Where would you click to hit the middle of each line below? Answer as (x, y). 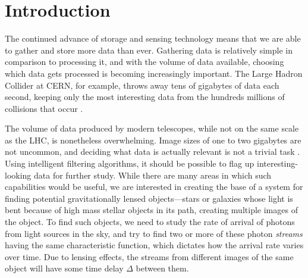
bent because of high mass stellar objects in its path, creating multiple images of (151, 210)
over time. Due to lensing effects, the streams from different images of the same (149, 256)
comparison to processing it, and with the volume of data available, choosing (144, 62)
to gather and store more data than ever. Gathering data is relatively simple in (149, 50)
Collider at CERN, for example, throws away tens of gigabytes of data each (142, 85)
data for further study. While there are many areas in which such (153, 175)
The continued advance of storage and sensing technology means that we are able (153, 38)
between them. (162, 268)
